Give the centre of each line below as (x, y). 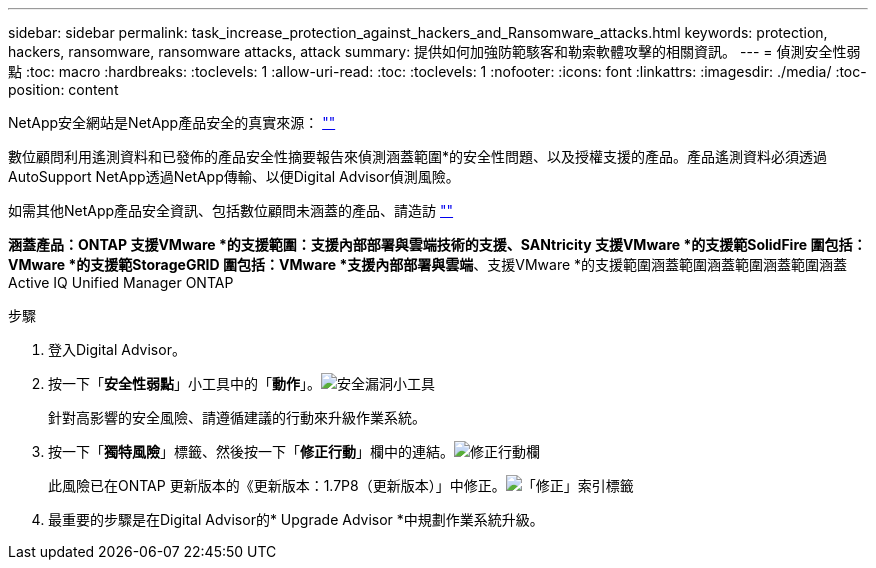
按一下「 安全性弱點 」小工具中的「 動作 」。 (184, 383)
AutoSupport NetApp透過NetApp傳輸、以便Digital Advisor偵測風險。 (234, 176)
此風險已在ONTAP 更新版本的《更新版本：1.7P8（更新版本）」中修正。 (277, 485)
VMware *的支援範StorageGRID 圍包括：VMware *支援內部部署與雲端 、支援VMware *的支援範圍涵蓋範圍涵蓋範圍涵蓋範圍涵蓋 (428, 264)
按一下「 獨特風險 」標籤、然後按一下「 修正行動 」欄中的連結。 (251, 451)
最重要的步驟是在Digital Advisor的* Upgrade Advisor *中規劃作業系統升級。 (296, 519)
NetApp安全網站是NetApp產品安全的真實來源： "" (172, 122)
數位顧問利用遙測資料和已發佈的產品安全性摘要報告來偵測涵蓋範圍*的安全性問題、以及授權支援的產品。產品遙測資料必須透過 (418, 156)
